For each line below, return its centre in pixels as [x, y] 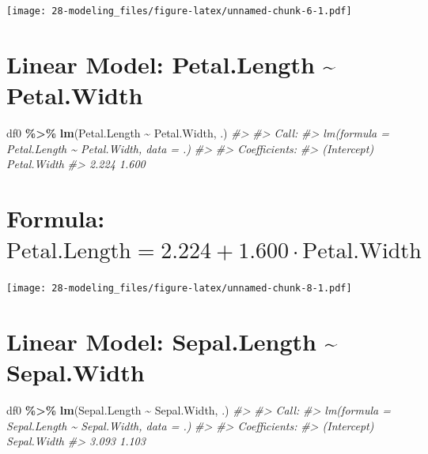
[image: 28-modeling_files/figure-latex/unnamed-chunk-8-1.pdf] [179, 289]
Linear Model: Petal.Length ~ [171, 64]
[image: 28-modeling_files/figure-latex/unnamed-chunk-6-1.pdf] [179, 11]
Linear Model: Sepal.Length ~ [172, 341]
